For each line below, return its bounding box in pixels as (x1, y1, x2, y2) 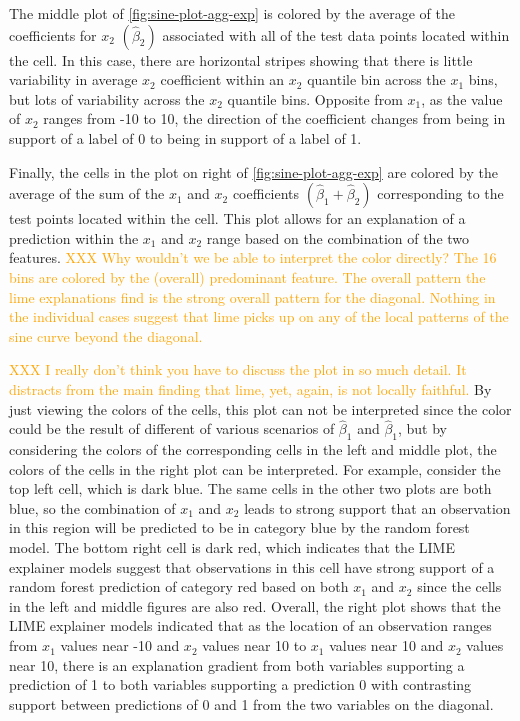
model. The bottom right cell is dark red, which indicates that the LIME (9, 537, 455, 558)
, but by (398, 418, 448, 439)
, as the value (421, 88, 503, 109)
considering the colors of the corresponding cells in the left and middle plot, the (9, 439, 497, 460)
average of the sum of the (9, 183, 165, 204)
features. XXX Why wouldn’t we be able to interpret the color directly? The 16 (9, 247, 497, 268)
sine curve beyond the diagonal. (9, 325, 203, 346)
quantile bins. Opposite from (227, 88, 403, 109)
